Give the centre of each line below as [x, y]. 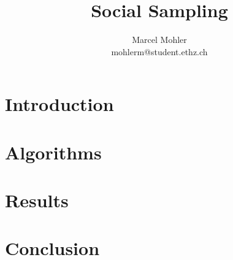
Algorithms [53, 152]
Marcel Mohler [159, 40]
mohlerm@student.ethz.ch [159, 51]
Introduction [59, 104]
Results [37, 200]
